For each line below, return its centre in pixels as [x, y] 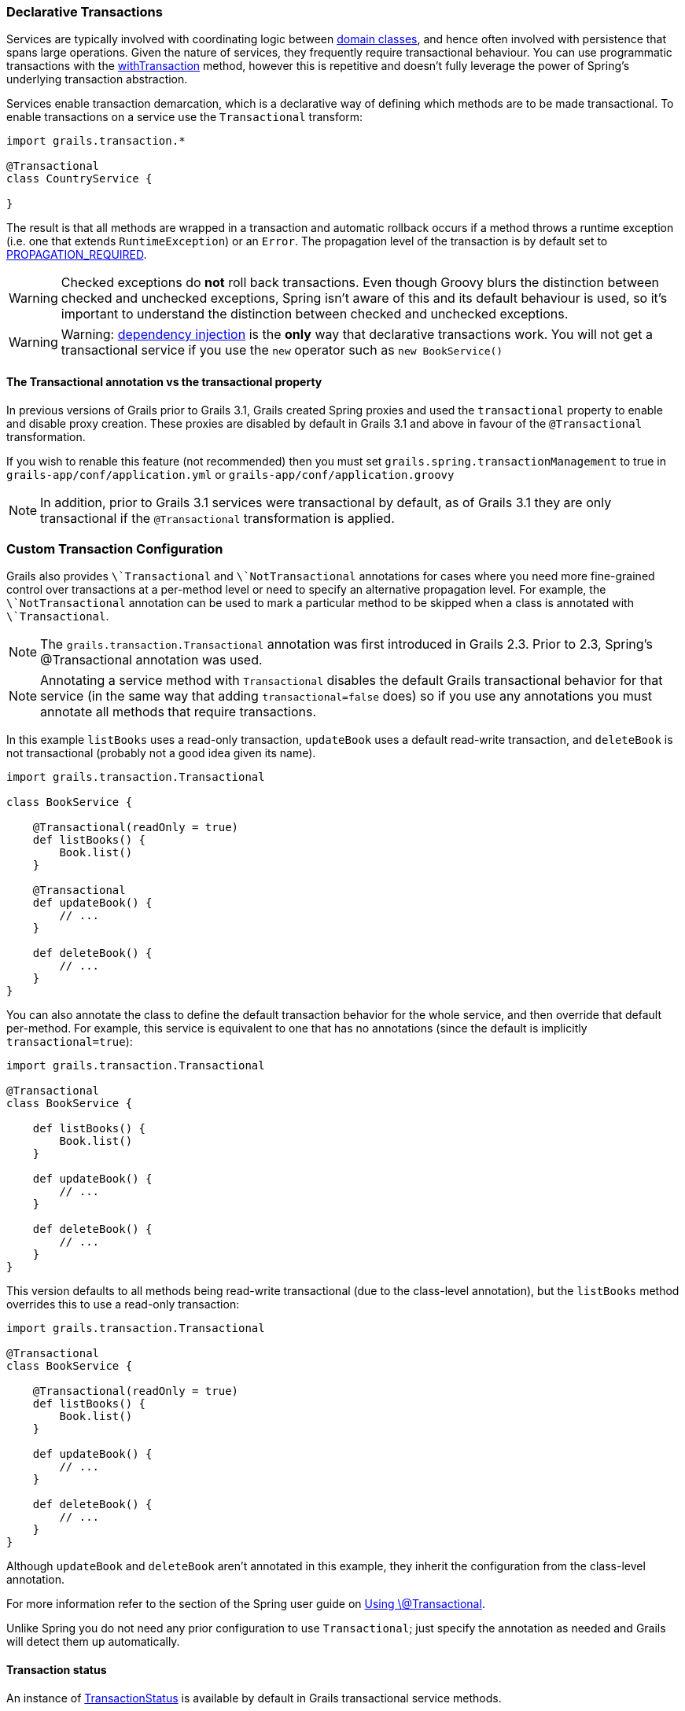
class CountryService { [79, 179]
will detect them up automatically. [93, 1642]
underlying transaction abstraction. [97, 79]
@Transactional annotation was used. [151, 660]
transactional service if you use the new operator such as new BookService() [282, 350]
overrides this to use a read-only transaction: [123, 1304]
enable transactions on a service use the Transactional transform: [184, 117]
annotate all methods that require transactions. [179, 712]
